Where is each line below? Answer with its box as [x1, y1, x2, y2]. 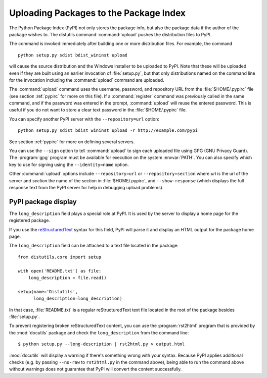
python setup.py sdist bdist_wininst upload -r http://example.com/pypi [18, 128, 198, 133]
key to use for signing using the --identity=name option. [9, 162, 129, 167]
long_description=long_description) [33, 296, 123, 302]
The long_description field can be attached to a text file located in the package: [9, 243, 179, 249]
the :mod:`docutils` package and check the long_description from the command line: [9, 329, 189, 335]
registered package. [9, 217, 50, 223]
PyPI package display [9, 197, 77, 206]
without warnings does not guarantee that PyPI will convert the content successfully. [9, 366, 182, 372]
